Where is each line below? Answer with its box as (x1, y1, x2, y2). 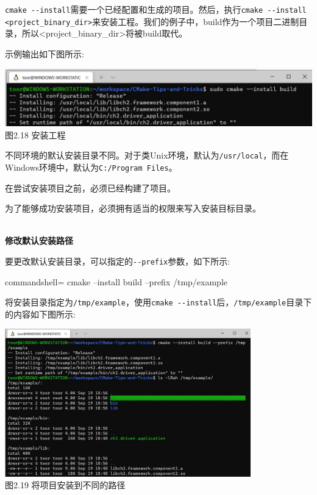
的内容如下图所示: (5, 307, 76, 320)
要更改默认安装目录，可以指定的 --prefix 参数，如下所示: (5, 254, 230, 267)
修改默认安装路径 (5, 234, 73, 247)
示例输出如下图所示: (5, 47, 84, 60)
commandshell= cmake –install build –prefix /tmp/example (5, 275, 227, 288)
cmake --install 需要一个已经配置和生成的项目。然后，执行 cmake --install (5, 3, 307, 15)
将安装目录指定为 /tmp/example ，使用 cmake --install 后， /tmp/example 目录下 (5, 296, 312, 308)
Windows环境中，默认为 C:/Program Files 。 (5, 160, 177, 173)
